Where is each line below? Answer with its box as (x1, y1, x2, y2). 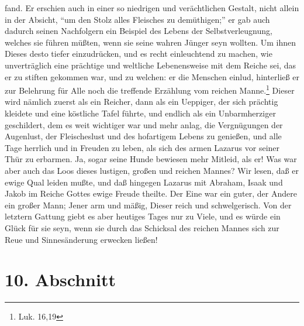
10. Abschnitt (5, 267, 116, 291)
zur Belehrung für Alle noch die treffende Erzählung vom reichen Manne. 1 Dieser (5, 83, 295, 96)
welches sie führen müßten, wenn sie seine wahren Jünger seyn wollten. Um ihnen (5, 36, 296, 48)
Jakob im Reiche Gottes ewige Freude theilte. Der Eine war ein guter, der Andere (5, 187, 297, 200)
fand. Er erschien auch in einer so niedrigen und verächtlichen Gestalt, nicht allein (5, 2, 299, 13)
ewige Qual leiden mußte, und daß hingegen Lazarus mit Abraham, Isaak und (5, 176, 283, 188)
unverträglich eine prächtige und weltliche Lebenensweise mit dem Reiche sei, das (5, 59, 296, 71)
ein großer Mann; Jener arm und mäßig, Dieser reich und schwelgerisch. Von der (5, 198, 292, 211)
